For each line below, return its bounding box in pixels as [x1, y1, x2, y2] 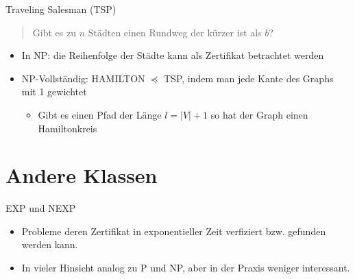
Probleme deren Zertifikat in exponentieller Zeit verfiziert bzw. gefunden [21, 223, 326, 238]
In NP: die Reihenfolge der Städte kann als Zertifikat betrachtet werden [21, 48, 324, 62]
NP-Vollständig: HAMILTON [21, 71, 145, 85]
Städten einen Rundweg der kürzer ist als [88, 25, 262, 39]
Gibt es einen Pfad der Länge [38, 107, 162, 121]
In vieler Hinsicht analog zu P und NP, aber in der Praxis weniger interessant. [21, 260, 350, 275]
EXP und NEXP [5, 201, 76, 215]
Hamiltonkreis [38, 121, 97, 135]
